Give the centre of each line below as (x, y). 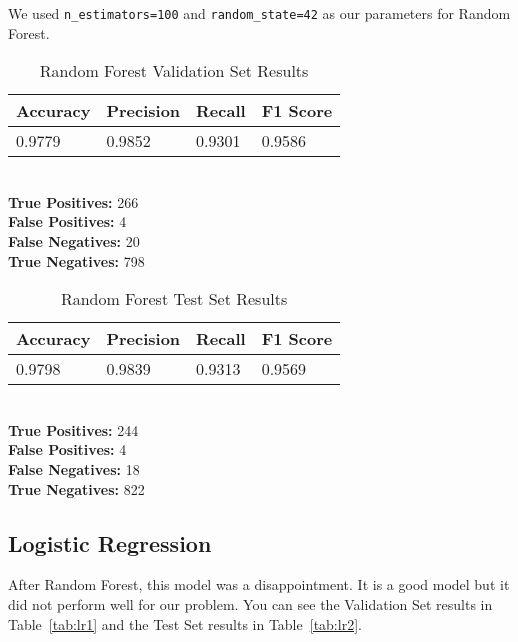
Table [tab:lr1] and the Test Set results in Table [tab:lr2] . (185, 623)
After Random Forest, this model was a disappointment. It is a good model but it (259, 584)
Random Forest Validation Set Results (174, 71)
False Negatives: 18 (74, 469)
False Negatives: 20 (74, 241)
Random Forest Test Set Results (174, 299)
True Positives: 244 (73, 429)
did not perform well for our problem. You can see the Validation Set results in (250, 603)
